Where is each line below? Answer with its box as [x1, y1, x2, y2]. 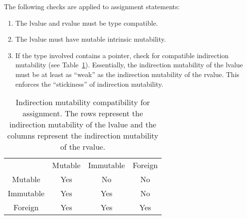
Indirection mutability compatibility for [16, 96, 150, 108]
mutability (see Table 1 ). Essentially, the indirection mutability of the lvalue [15, 60, 243, 70]
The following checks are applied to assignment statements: [4, 1, 180, 11]
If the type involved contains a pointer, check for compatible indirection [15, 50, 229, 60]
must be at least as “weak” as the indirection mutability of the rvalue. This [15, 69, 240, 79]
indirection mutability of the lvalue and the [9, 119, 156, 130]
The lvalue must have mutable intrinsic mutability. [15, 34, 166, 44]
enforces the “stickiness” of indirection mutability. [15, 78, 164, 89]
